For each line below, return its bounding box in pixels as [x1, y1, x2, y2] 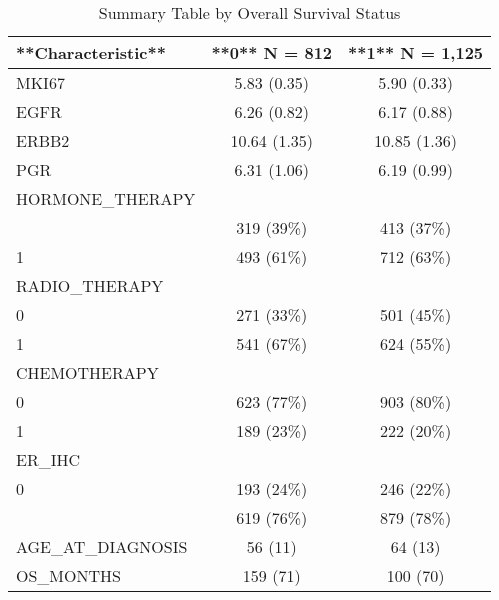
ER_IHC [16, 448, 81, 471]
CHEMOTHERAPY [16, 361, 159, 384]
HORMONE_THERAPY [16, 187, 196, 210]
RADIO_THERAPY [16, 274, 164, 297]
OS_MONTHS [16, 564, 121, 587]
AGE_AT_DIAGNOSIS [16, 535, 188, 558]
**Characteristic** [16, 41, 166, 64]
